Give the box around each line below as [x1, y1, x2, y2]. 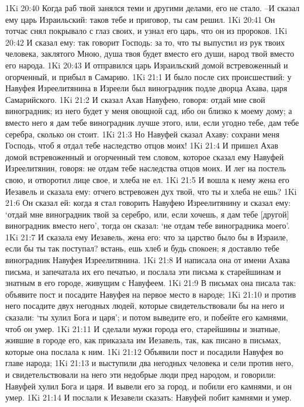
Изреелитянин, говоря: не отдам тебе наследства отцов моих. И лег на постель [5, 162, 286, 174]
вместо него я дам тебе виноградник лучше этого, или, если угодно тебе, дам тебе [5, 116, 299, 128]
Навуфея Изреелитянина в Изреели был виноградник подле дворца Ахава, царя [5, 82, 288, 94]
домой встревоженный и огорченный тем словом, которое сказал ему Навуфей [5, 150, 284, 163]
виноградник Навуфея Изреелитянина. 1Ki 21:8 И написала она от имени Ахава [5, 254, 290, 266]
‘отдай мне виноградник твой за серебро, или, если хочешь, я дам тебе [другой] [5, 208, 289, 220]
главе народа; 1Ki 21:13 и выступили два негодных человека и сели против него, [5, 357, 293, 369]
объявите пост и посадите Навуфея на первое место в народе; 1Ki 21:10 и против [5, 288, 296, 300]
